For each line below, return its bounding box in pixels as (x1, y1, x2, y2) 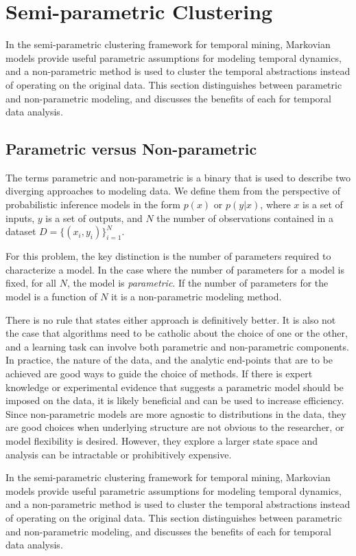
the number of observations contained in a (156, 210, 333, 225)
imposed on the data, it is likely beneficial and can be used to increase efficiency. (5, 393, 344, 408)
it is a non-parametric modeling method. (111, 289, 282, 304)
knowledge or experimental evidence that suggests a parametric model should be (5, 379, 344, 394)
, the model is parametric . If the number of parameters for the (67, 276, 329, 290)
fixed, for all (5, 276, 56, 290)
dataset (5, 224, 36, 238)
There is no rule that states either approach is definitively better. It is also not (5, 312, 336, 326)
